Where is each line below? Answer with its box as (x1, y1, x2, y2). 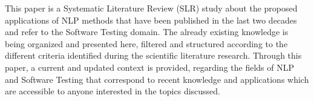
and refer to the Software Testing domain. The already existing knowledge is (5, 25, 289, 38)
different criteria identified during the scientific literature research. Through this (5, 49, 302, 62)
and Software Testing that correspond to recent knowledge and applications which (5, 73, 309, 85)
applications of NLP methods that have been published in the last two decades (5, 13, 297, 26)
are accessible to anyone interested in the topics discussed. (5, 85, 221, 97)
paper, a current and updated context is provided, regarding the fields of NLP (5, 60, 295, 73)
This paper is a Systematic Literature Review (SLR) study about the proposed (5, 2, 298, 14)
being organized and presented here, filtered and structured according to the (5, 37, 288, 50)
